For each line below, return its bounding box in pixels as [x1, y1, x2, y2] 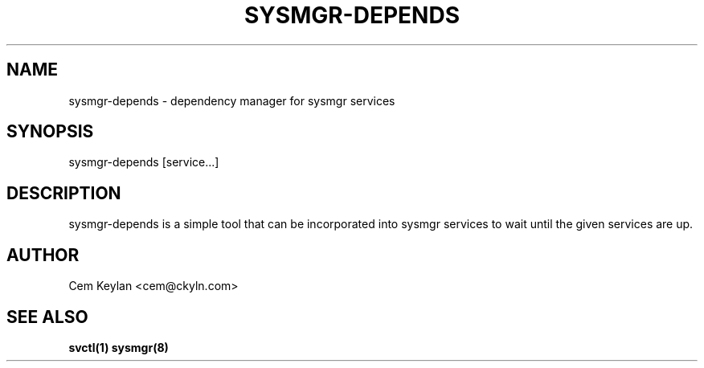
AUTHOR [6, 244, 80, 265]
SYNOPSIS [6, 121, 94, 142]
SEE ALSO [6, 306, 88, 327]
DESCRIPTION [6, 182, 121, 203]
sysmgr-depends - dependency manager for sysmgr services [68, 93, 395, 108]
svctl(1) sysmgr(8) [68, 340, 169, 354]
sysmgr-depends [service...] [68, 155, 219, 170]
